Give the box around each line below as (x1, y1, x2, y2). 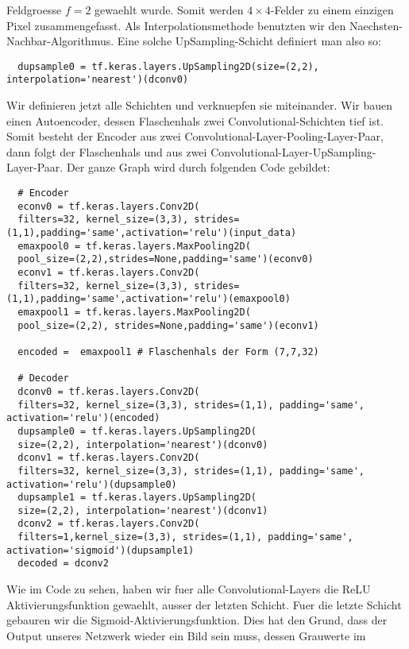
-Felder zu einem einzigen (270, 2, 394, 17)
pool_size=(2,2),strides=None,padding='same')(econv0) (17, 253, 314, 265)
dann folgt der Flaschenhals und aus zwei (6, 143, 207, 160)
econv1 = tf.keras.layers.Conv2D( (17, 267, 200, 278)
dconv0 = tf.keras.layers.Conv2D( (17, 385, 200, 397)
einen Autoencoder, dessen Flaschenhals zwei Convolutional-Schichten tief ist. (6, 112, 384, 129)
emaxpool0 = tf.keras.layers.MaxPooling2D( (17, 240, 251, 252)
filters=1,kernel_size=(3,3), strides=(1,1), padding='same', (17, 531, 353, 543)
